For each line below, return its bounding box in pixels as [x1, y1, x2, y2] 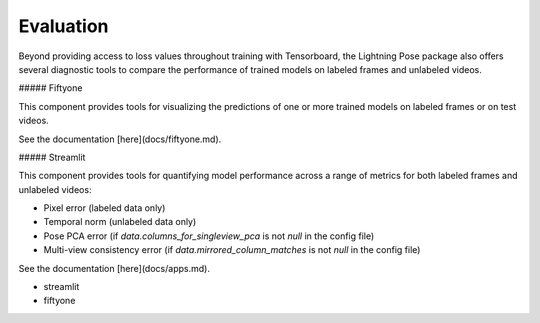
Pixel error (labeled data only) [43, 202, 166, 214]
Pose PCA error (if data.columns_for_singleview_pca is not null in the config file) [43, 230, 375, 242]
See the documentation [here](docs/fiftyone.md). [18, 133, 222, 145]
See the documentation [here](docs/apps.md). [18, 262, 210, 274]
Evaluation [18, 15, 109, 37]
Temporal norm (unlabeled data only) [43, 216, 197, 228]
